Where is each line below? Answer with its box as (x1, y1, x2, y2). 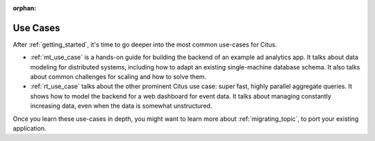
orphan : (12, 4, 37, 12)
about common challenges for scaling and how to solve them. (30, 73, 207, 81)
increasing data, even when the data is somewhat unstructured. (30, 101, 212, 110)
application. (12, 124, 47, 133)
